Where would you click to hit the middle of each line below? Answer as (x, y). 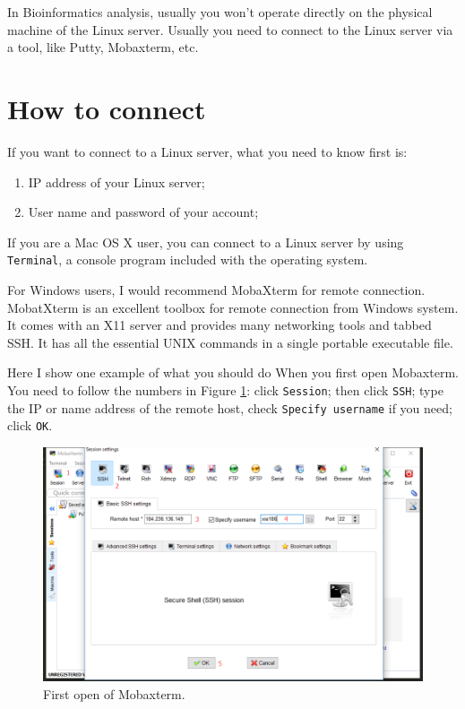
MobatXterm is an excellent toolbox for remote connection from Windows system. (233, 307)
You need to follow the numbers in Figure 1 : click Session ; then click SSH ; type (225, 389)
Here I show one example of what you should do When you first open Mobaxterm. (233, 372)
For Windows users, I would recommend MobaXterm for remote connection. (216, 289)
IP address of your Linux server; (116, 182)
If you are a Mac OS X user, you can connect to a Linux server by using (206, 242)
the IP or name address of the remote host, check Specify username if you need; (230, 407)
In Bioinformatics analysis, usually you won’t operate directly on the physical (220, 12)
